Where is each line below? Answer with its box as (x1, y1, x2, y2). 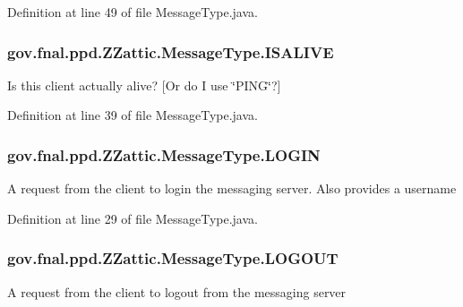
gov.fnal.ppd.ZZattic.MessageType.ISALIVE (7, 40, 334, 63)
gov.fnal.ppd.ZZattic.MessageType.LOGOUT (7, 247, 339, 269)
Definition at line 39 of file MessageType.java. (7, 106, 258, 124)
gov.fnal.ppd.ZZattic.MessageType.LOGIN (7, 143, 321, 166)
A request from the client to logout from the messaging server (7, 282, 347, 301)
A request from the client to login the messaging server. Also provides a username (7, 179, 457, 198)
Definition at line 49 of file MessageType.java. (7, 3, 258, 21)
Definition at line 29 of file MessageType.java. (7, 209, 258, 227)
